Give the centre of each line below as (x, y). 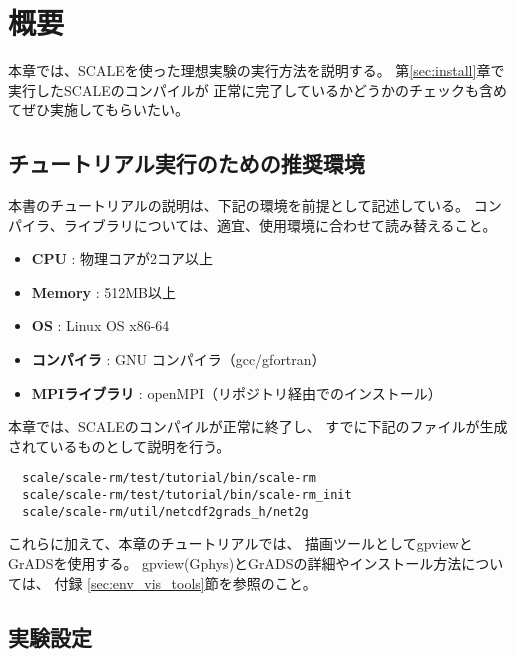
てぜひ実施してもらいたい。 (98, 109)
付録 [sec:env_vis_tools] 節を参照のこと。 (185, 582)
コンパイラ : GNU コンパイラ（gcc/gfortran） (178, 359)
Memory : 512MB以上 (104, 291)
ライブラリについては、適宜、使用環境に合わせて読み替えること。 (280, 224)
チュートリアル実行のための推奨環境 (186, 163)
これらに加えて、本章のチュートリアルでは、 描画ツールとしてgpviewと (240, 543)
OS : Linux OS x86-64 (100, 325)
